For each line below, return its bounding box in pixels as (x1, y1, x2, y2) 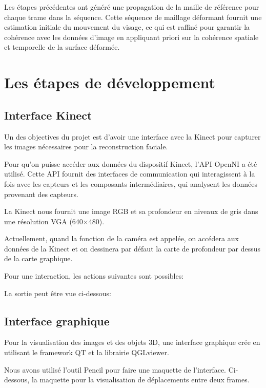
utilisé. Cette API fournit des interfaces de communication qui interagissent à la (4, 168, 255, 179)
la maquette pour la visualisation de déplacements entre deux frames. (31, 374, 250, 385)
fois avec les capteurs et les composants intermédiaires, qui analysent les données (4, 178, 257, 189)
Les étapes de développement (4, 72, 215, 93)
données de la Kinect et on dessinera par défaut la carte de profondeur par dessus (4, 243, 261, 254)
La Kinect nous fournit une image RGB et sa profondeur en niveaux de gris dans (4, 206, 258, 217)
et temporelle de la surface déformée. (4, 42, 120, 52)
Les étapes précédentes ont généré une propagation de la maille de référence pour (4, 2, 259, 12)
